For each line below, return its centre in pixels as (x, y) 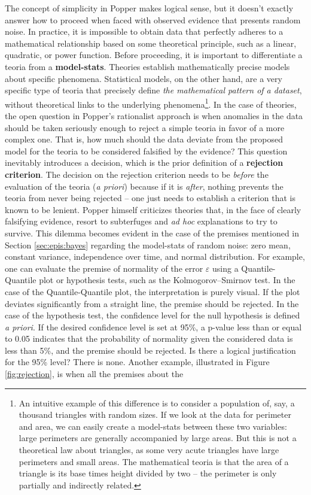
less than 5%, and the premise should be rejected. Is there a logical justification (150, 350)
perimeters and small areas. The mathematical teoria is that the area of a (154, 461)
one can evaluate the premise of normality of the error (104, 268)
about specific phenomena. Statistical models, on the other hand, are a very (144, 78)
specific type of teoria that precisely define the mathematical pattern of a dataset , (153, 90)
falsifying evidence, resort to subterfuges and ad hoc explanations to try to (141, 221)
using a (225, 268)
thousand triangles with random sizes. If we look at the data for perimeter (155, 414)
